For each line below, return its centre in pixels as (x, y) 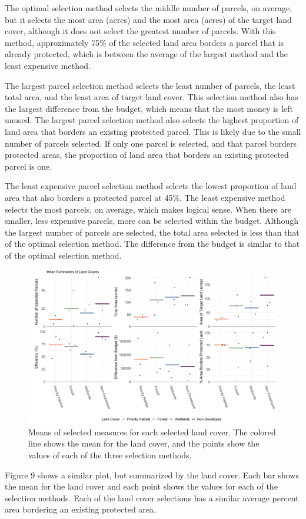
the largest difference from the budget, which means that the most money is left (149, 108)
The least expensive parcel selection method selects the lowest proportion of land (151, 186)
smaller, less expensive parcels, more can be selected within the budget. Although (152, 221)
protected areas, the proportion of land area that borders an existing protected (147, 155)
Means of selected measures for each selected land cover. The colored (152, 432)
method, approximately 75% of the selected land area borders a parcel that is (144, 42)
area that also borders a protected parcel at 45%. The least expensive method (145, 197)
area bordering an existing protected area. (80, 509)
